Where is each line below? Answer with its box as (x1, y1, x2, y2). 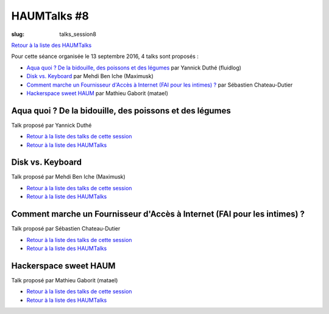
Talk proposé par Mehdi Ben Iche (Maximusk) (11, 173, 126, 180)
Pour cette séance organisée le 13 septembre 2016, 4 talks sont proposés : (11, 52, 199, 60)
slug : (11, 30, 24, 38)
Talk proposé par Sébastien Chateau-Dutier (11, 225, 121, 232)
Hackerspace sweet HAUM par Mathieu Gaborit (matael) (26, 89, 169, 97)
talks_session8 (59, 30, 97, 38)
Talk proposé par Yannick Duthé (11, 121, 92, 129)
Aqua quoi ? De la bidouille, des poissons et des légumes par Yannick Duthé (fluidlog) (26, 64, 242, 71)
